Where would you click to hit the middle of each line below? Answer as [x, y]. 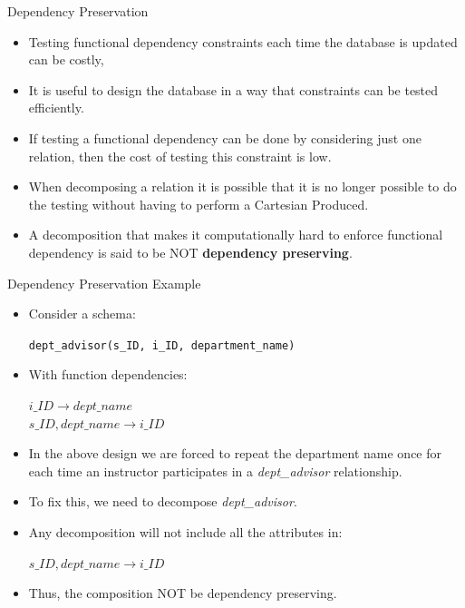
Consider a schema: [82, 314]
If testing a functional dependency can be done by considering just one [225, 137]
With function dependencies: [108, 374]
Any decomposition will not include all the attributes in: [185, 531]
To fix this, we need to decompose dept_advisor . [163, 501]
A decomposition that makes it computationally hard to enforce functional [236, 235]
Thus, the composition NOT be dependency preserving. [183, 593]
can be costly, [66, 59]
